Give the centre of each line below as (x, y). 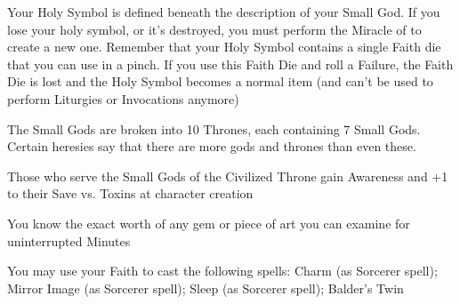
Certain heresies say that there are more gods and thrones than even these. (212, 146)
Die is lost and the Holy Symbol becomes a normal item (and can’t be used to (220, 81)
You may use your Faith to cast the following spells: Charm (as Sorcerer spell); (222, 271)
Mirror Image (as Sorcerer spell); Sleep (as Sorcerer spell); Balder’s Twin (206, 288)
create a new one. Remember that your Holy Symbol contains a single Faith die (224, 47)
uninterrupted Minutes (69, 240)
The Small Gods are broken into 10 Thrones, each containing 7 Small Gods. (214, 128)
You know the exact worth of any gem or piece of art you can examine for (209, 223)
